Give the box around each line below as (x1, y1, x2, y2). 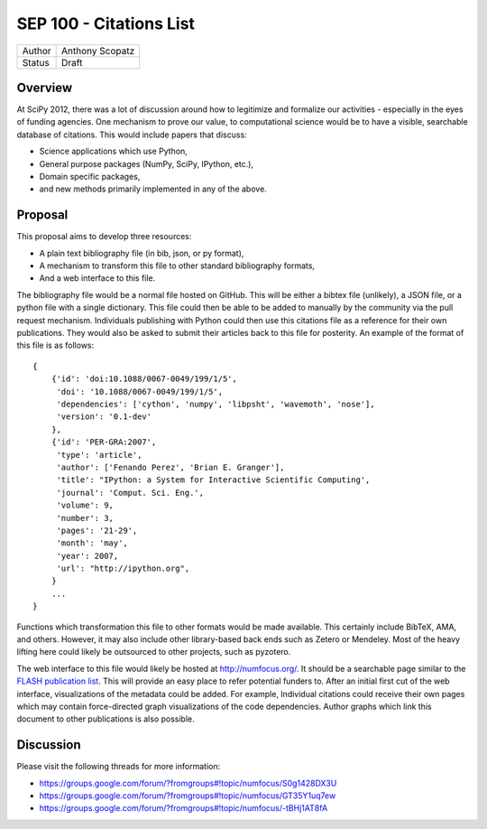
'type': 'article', (56, 450, 142, 460)
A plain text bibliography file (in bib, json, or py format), (39, 247, 244, 258)
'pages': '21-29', (56, 525, 138, 536)
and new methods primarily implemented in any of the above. (39, 183, 268, 194)
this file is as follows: (16, 340, 95, 351)
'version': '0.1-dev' (56, 412, 152, 422)
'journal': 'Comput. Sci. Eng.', (56, 488, 205, 498)
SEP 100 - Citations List (16, 14, 196, 33)
